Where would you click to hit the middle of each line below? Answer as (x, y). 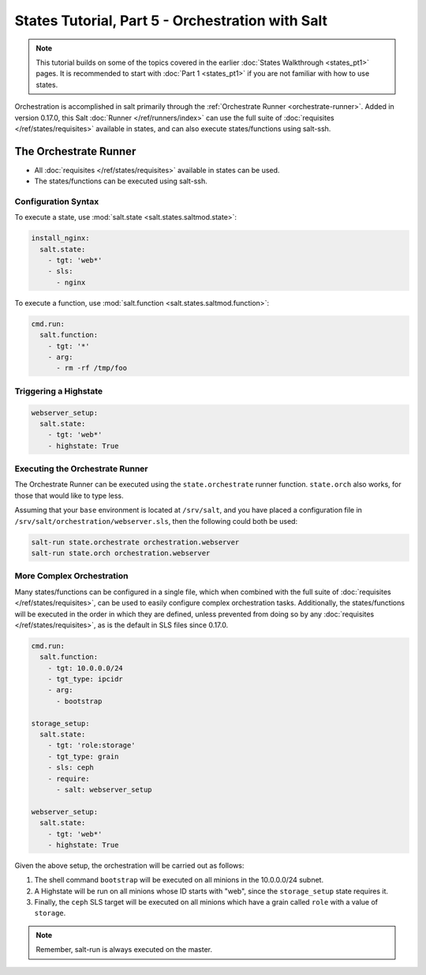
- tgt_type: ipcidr (86, 679)
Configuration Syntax (57, 201)
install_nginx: (60, 238)
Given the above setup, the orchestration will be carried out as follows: (129, 865)
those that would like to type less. (69, 495)
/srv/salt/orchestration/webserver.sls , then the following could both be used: (156, 521)
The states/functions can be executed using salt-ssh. (121, 181)
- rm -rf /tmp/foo (92, 368)
